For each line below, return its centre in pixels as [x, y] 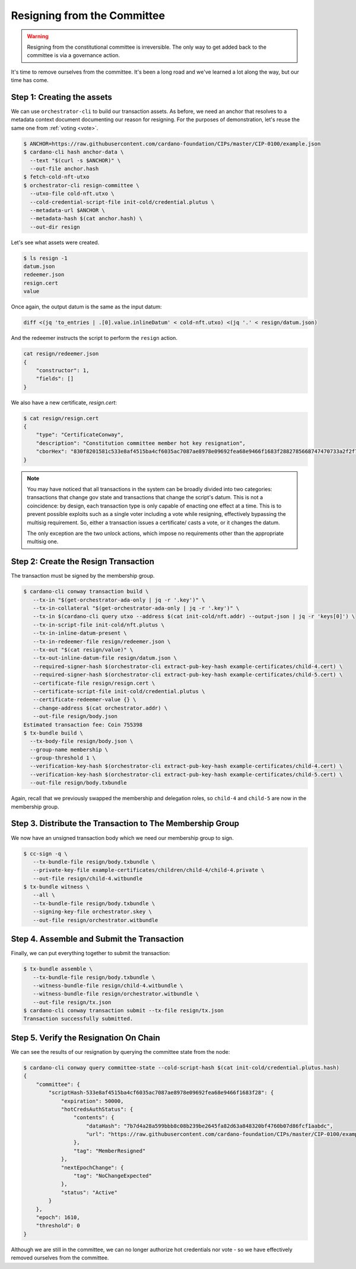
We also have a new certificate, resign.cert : [64, 402]
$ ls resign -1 [45, 258]
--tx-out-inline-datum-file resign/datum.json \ [105, 658]
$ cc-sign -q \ [45, 854]
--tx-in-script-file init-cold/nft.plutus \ [98, 625]
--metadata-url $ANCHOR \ [67, 210]
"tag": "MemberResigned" [109, 1151]
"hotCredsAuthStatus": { [97, 1109]
